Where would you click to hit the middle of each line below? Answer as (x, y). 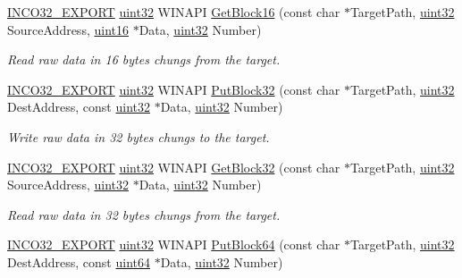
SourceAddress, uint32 (68, 185)
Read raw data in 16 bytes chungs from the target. (144, 59)
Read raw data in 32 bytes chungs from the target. (144, 214)
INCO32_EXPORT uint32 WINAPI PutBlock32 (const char (174, 89)
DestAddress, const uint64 (79, 261)
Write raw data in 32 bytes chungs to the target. (139, 136)
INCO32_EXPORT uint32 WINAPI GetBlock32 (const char (174, 167)
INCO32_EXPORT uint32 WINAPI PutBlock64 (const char (174, 244)
